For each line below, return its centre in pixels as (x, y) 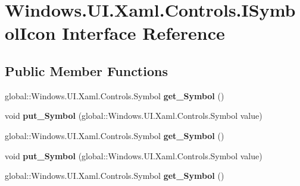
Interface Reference (143, 33)
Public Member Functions (86, 70)
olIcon (30, 33)
